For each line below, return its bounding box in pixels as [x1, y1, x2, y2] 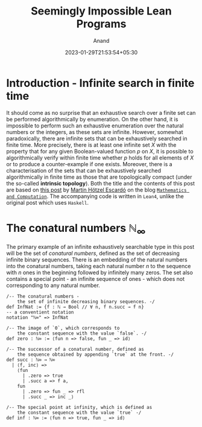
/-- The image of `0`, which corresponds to [6, 325, 120, 332]
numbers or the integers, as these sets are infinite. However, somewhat [6, 128, 183, 135]
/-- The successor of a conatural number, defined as [6, 346, 145, 353]
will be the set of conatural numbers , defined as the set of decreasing [6, 249, 180, 257]
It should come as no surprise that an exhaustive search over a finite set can [6, 109, 196, 116]
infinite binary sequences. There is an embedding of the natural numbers [6, 256, 188, 263]
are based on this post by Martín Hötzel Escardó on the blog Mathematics [6, 186, 187, 193]
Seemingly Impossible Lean [31, 4, 172, 18]
